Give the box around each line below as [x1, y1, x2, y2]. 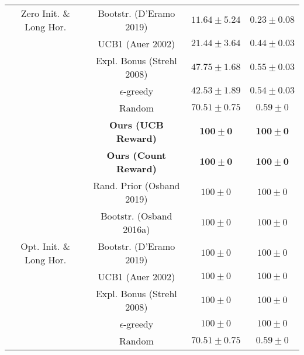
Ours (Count [106, 148, 167, 162]
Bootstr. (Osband [101, 209, 172, 222]
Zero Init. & [20, 6, 70, 20]
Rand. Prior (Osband [93, 179, 180, 192]
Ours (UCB [109, 118, 164, 131]
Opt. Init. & [20, 239, 71, 253]
